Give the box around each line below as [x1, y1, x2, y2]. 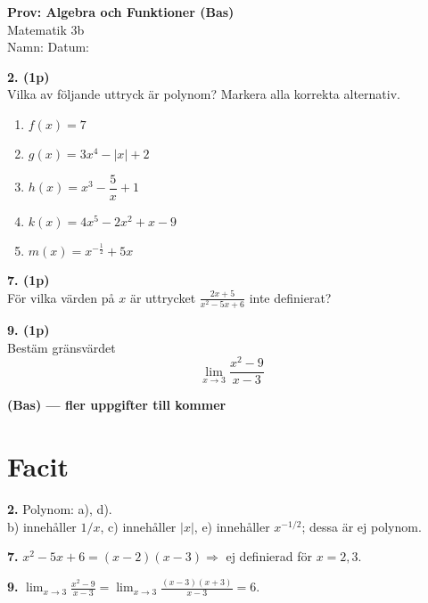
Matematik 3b [7, 20, 85, 38]
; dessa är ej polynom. [301, 517, 422, 535]
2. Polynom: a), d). [7, 499, 112, 517]
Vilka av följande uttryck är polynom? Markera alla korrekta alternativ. [7, 85, 400, 103]
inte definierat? [249, 288, 332, 306]
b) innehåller [7, 517, 77, 535]
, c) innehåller [100, 517, 177, 535]
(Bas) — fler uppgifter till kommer [7, 395, 226, 414]
